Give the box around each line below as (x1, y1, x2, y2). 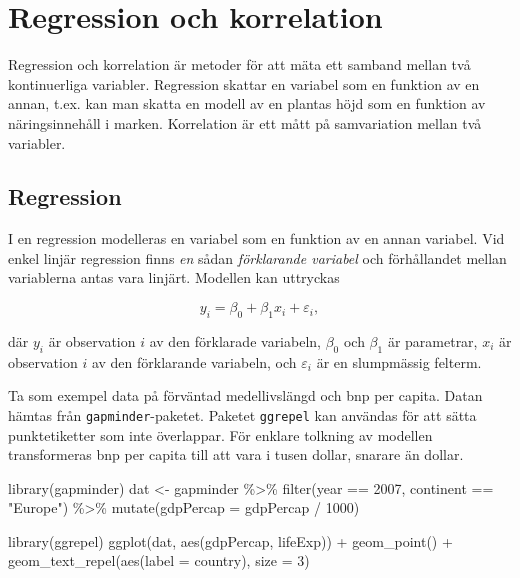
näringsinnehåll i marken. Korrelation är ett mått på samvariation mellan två (8, 112, 482, 133)
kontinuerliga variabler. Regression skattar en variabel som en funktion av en (8, 73, 480, 94)
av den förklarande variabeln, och (91, 351, 297, 372)
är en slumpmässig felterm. (316, 351, 482, 372)
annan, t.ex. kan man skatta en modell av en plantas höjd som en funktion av (8, 93, 486, 114)
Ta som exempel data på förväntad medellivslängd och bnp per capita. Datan (8, 385, 483, 406)
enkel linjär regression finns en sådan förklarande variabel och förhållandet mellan (8, 247, 507, 268)
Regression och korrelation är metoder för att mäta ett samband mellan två (8, 54, 471, 75)
